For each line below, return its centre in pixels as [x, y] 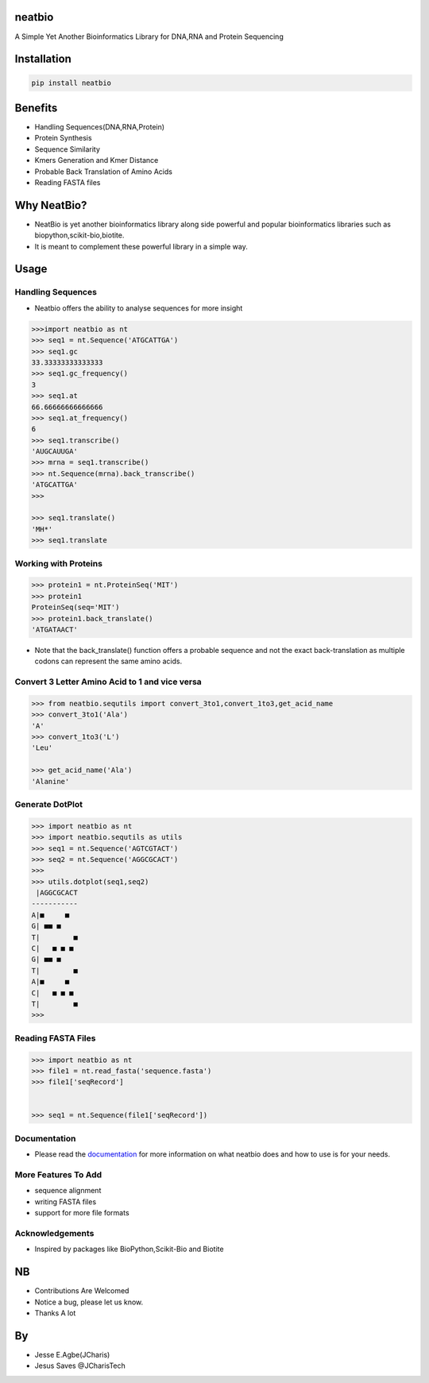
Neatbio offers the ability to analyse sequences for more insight [139, 308]
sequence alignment [68, 1191]
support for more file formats [82, 1213]
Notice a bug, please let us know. [89, 1302]
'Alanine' [50, 781]
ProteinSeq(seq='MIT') [75, 607]
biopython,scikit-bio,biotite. [79, 235]
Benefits [36, 108]
